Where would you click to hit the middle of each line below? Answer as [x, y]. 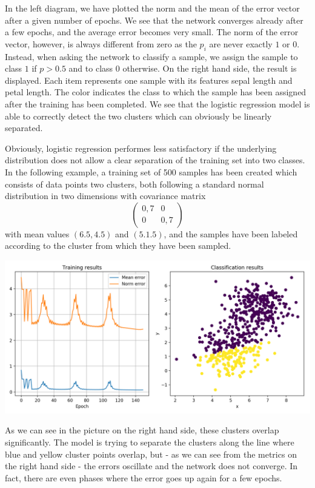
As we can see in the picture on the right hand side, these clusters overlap [142, 430]
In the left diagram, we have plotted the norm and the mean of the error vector [152, 8]
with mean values [37, 233]
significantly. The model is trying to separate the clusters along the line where [150, 442]
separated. [24, 128]
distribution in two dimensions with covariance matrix [105, 196]
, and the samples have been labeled [231, 233]
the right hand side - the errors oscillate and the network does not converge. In [151, 466]
